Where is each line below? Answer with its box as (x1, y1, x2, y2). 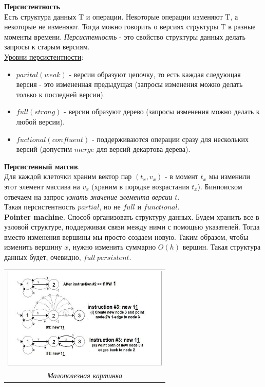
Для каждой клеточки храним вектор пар (4, 171, 132, 182)
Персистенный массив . (4, 161, 80, 171)
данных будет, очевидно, (4, 252, 81, 262)
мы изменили (209, 171, 250, 182)
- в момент (165, 171, 198, 182)
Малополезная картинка (47, 370, 123, 380)
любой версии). (16, 116, 65, 127)
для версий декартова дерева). (96, 144, 191, 154)
